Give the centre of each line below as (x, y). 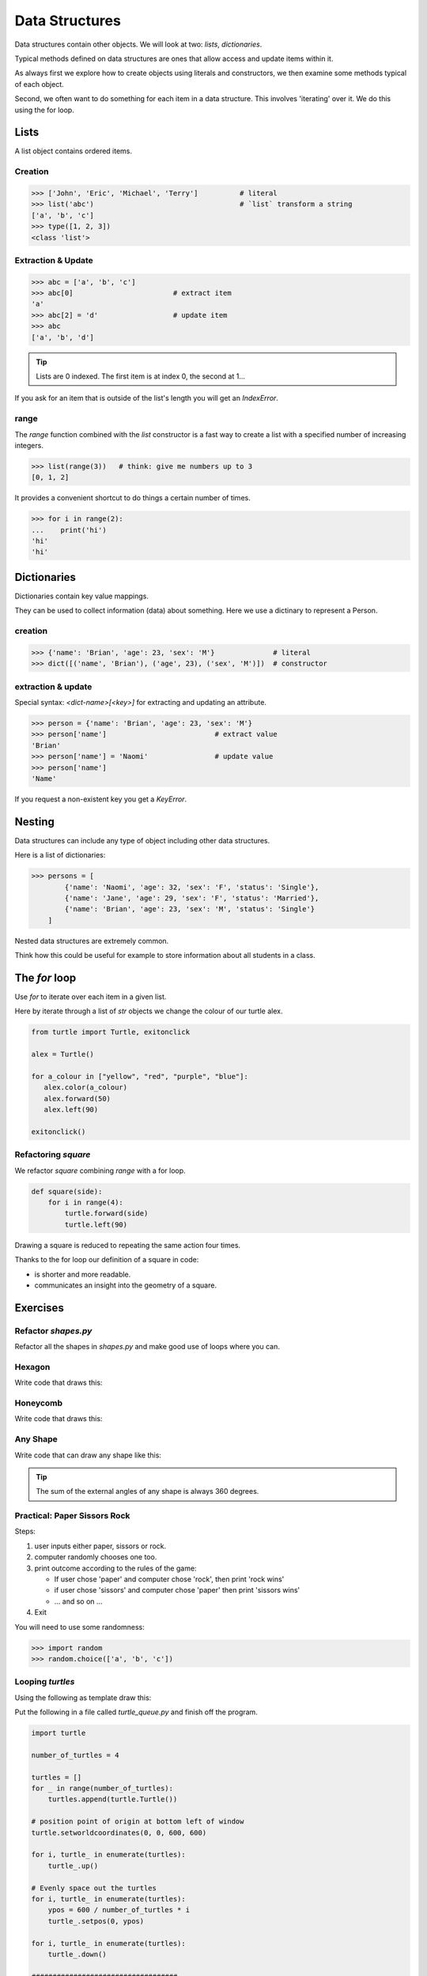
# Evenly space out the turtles (94, 1888)
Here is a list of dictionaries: (60, 855)
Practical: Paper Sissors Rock (72, 1516)
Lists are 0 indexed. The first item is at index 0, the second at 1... (140, 376)
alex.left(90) (71, 1110)
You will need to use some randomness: (80, 1627)
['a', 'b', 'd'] (63, 337)
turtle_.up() (73, 1866)
